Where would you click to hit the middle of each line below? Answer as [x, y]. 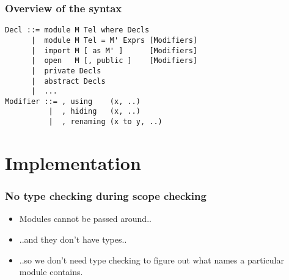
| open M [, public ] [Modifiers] [114, 61]
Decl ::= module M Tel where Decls [77, 30]
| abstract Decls [68, 81]
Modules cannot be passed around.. [85, 219]
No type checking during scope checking [106, 196]
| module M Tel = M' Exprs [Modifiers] [114, 40]
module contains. [51, 272]
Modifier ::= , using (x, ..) [73, 101]
